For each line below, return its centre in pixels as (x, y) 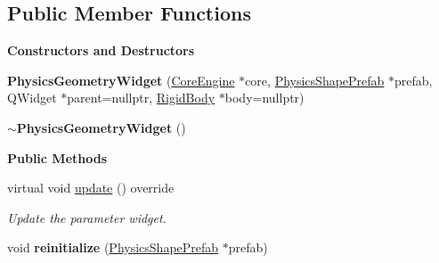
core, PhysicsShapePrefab (315, 80)
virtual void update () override (91, 188)
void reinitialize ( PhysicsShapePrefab (113, 247)
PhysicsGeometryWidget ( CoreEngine (121, 80)
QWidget (32, 98)
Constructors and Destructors (101, 50)
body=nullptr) (264, 98)
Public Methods (57, 157)
